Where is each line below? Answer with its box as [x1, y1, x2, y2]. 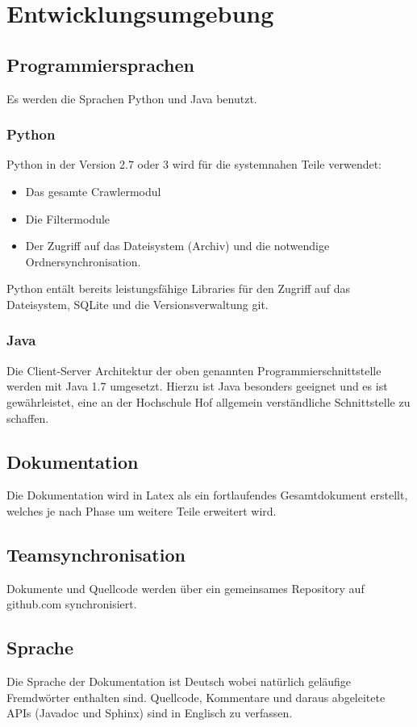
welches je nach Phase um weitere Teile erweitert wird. [6, 502, 277, 519]
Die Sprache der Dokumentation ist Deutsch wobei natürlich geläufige [6, 673, 352, 690]
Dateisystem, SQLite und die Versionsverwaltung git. [6, 295, 269, 312]
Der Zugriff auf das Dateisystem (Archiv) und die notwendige [25, 237, 330, 254]
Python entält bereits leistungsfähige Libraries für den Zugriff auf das [6, 280, 351, 297]
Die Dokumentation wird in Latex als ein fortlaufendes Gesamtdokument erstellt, [6, 487, 408, 503]
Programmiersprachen [6, 52, 194, 77]
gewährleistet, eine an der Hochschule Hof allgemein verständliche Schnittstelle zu [6, 393, 411, 410]
